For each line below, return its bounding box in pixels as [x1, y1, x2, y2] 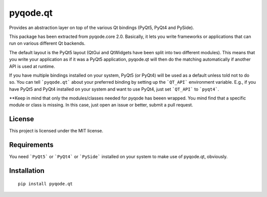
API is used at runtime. [9, 63, 55, 69]
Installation [9, 166, 44, 175]
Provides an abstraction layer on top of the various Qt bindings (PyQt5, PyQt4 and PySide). [9, 25, 194, 31]
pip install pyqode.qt [18, 181, 73, 187]
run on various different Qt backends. [9, 40, 86, 46]
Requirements [9, 141, 54, 149]
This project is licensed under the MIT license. [9, 128, 103, 134]
